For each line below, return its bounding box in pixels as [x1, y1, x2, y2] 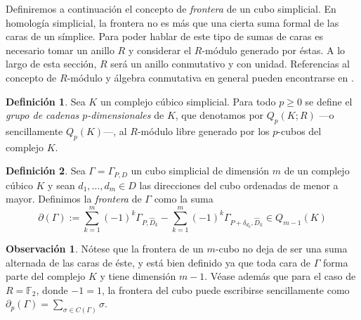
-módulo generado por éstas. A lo [202, 42, 346, 57]
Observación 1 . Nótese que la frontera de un [6, 241, 204, 256]
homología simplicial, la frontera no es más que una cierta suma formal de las [6, 15, 339, 30]
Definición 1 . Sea [6, 94, 86, 108]
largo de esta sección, [6, 56, 97, 71]
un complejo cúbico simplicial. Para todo [100, 94, 276, 108]
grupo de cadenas [6, 108, 79, 122]
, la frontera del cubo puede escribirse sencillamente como [101, 282, 350, 297]
